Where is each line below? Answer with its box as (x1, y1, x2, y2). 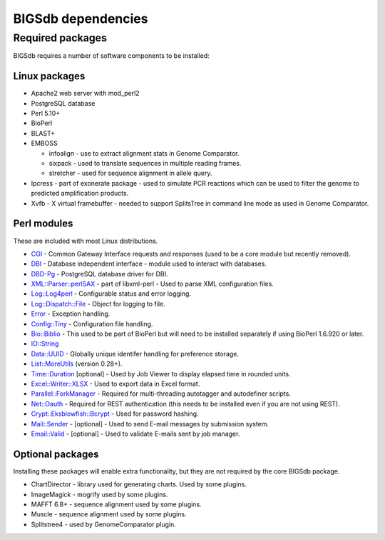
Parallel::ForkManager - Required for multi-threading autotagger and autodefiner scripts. (31, 389, 292, 398)
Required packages (13, 31, 107, 44)
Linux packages (13, 70, 86, 82)
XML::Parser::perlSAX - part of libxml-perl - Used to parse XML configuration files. (31, 279, 274, 289)
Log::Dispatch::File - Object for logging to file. (31, 299, 165, 308)
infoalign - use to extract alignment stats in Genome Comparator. (48, 149, 240, 157)
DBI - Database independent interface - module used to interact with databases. (31, 259, 267, 268)
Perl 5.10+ (31, 109, 61, 118)
